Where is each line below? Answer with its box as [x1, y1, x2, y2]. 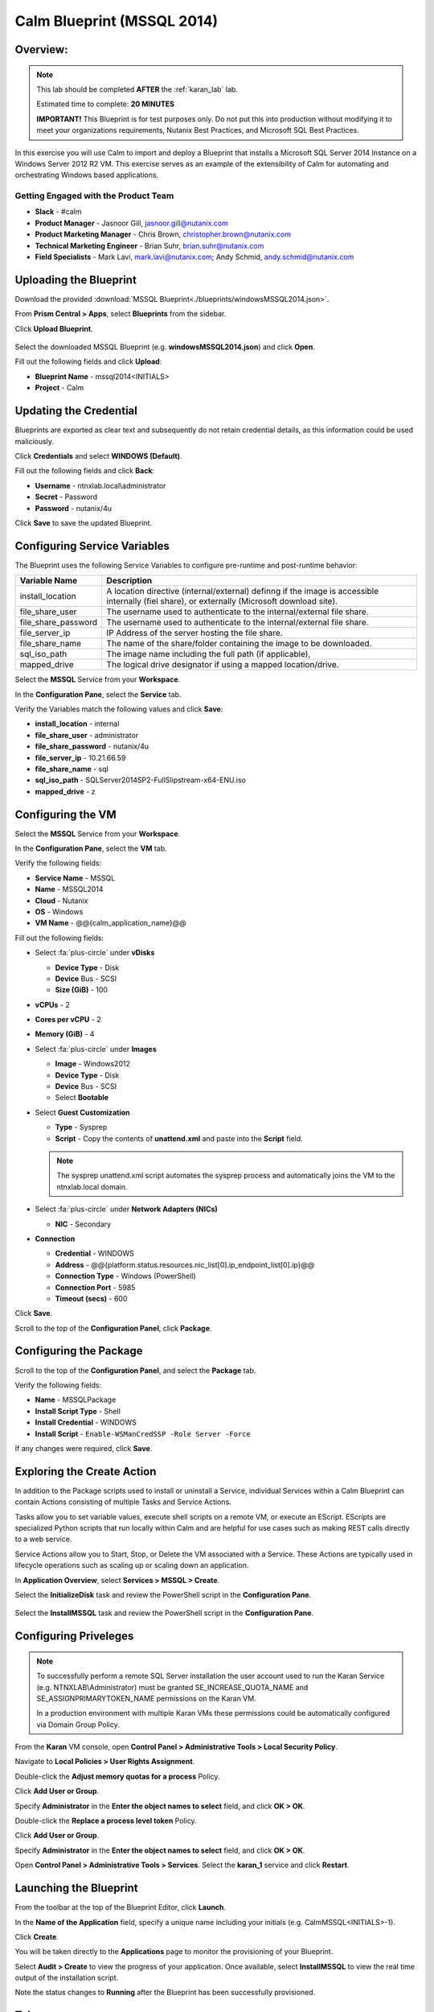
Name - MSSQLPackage [35, 1395, 117, 1404]
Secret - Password [35, 492, 98, 502]
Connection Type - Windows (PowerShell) [55, 1272, 196, 1281]
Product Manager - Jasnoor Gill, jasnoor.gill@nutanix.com [35, 218, 229, 228]
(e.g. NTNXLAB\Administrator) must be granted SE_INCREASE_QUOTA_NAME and [36, 1682, 309, 1692]
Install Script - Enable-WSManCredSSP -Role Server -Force [35, 1429, 251, 1438]
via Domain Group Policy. [36, 1719, 120, 1730]
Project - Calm [35, 383, 84, 393]
